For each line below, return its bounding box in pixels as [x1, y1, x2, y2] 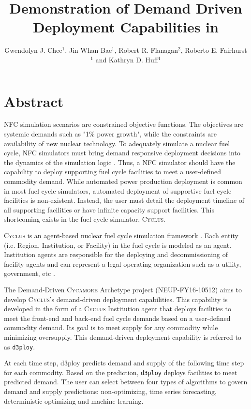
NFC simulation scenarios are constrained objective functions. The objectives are [4, 119, 244, 129]
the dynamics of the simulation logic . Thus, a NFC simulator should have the [4, 157, 236, 167]
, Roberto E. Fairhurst [180, 45, 247, 55]
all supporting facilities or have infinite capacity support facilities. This [4, 204, 214, 214]
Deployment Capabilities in [33, 17, 219, 37]
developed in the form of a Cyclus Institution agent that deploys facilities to [4, 303, 231, 314]
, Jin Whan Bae [65, 45, 112, 55]
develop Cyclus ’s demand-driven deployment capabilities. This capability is [4, 294, 228, 304]
